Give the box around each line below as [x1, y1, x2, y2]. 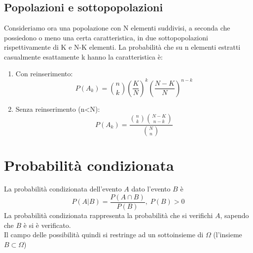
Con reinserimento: [15, 68, 73, 78]
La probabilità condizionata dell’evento [4, 184, 122, 194]
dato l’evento [131, 184, 171, 194]
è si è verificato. [23, 220, 71, 230]
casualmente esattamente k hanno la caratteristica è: [4, 51, 163, 62]
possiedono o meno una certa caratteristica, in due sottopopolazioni [4, 32, 208, 42]
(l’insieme [213, 229, 242, 240]
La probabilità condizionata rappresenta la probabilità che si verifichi [4, 210, 213, 220]
